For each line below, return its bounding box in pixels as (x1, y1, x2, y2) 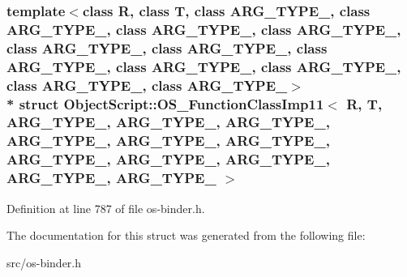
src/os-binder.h (6, 254, 82, 271)
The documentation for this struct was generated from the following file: (6, 227, 366, 244)
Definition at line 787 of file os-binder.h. (6, 199, 205, 216)
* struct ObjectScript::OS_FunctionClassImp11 (6, 93, 324, 113)
